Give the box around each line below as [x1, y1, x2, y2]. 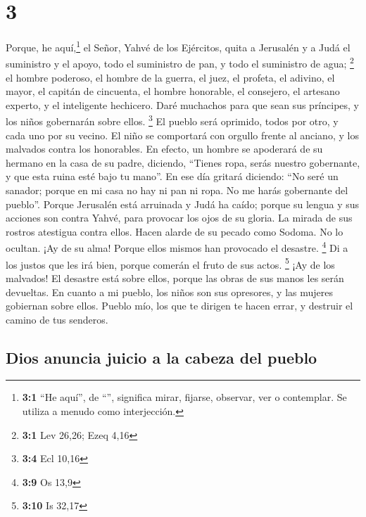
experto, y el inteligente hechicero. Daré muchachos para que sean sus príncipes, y [6, 97, 360, 112]
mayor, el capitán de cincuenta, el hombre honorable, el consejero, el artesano [6, 84, 340, 98]
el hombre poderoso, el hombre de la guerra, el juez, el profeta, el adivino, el [6, 70, 335, 84]
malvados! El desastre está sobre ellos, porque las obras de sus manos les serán [6, 270, 344, 285]
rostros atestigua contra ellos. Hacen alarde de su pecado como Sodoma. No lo [6, 224, 343, 238]
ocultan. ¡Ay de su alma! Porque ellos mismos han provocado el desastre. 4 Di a [6, 238, 348, 255]
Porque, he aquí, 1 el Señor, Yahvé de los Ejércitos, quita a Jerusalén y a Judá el [6, 38, 351, 54]
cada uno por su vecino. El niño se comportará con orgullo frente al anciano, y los [6, 127, 359, 142]
